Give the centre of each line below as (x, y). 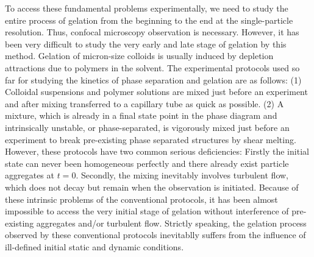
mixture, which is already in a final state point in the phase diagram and (141, 115)
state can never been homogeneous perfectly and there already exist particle (147, 163)
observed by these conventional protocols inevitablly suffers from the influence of (155, 235)
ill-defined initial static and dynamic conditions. (95, 246)
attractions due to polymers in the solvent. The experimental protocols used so (152, 67)
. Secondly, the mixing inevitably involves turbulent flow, (182, 175)
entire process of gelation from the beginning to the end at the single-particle (149, 20)
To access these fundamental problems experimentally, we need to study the (147, 8)
